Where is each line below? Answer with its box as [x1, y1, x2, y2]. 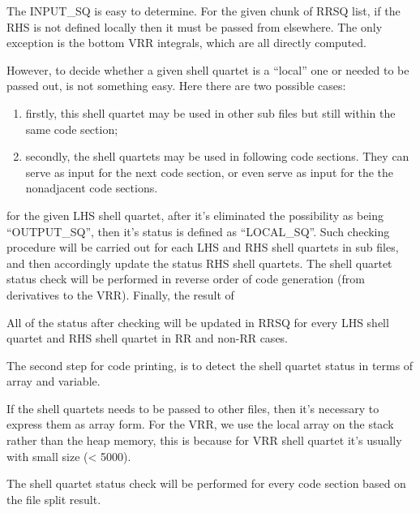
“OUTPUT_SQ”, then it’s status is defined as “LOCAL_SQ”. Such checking [6, 222, 390, 239]
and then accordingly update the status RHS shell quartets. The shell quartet [6, 254, 392, 271]
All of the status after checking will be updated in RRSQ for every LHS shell [6, 313, 389, 330]
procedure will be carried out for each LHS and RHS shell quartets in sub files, [6, 239, 399, 256]
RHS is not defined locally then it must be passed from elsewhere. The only [6, 18, 383, 35]
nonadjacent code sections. [25, 179, 158, 196]
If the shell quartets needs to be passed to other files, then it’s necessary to [6, 399, 379, 416]
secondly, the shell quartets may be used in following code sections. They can [25, 148, 409, 165]
